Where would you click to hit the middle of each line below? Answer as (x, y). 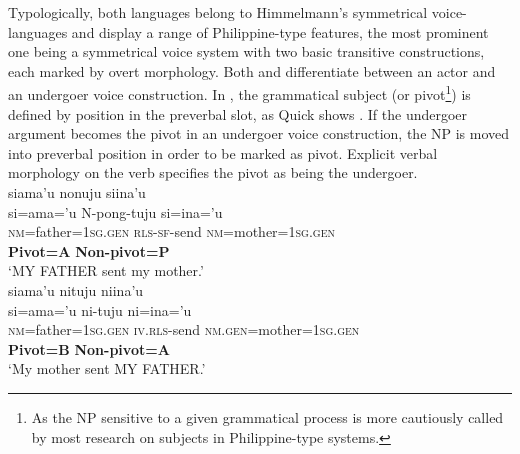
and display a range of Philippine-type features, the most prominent (280, 31)
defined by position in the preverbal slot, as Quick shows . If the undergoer (238, 113)
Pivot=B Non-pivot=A (89, 348)
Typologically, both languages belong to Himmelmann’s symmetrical (218, 12)
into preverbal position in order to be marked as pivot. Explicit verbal (223, 152)
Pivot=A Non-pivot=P (89, 250)
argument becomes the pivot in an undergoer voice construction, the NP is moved (259, 133)
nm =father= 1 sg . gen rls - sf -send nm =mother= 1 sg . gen (171, 231)
